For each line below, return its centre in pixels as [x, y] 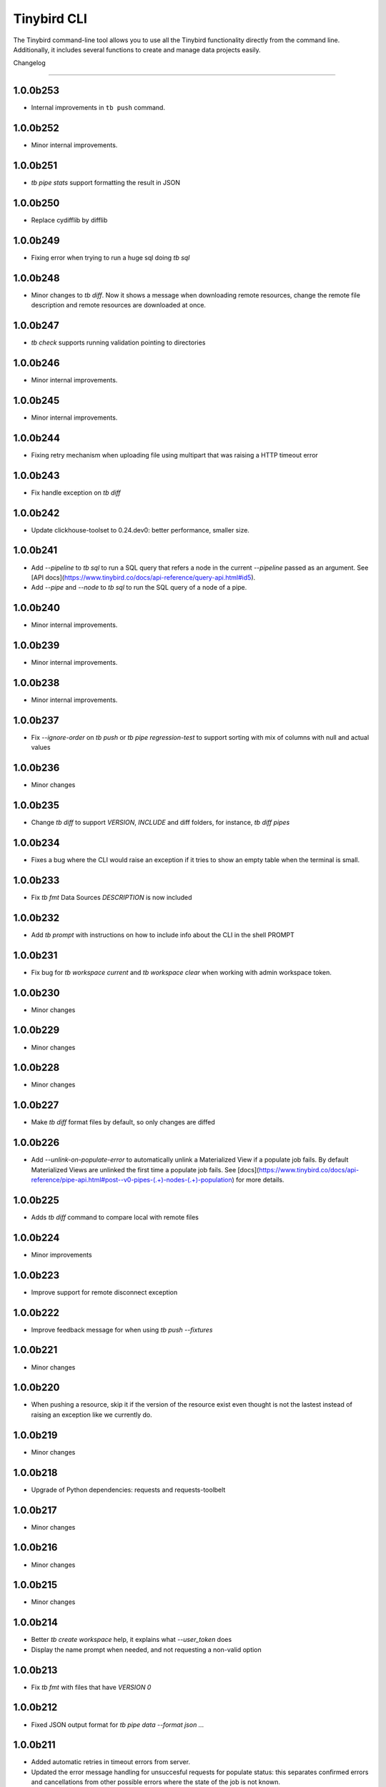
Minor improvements [61, 1254]
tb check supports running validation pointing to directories [118, 342]
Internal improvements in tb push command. [98, 108]
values [41, 748]
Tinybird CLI [50, 19]
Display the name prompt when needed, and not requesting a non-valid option [147, 1649]
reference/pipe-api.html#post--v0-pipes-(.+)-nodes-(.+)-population [132, 1180]
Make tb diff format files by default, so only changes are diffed [123, 1122]
